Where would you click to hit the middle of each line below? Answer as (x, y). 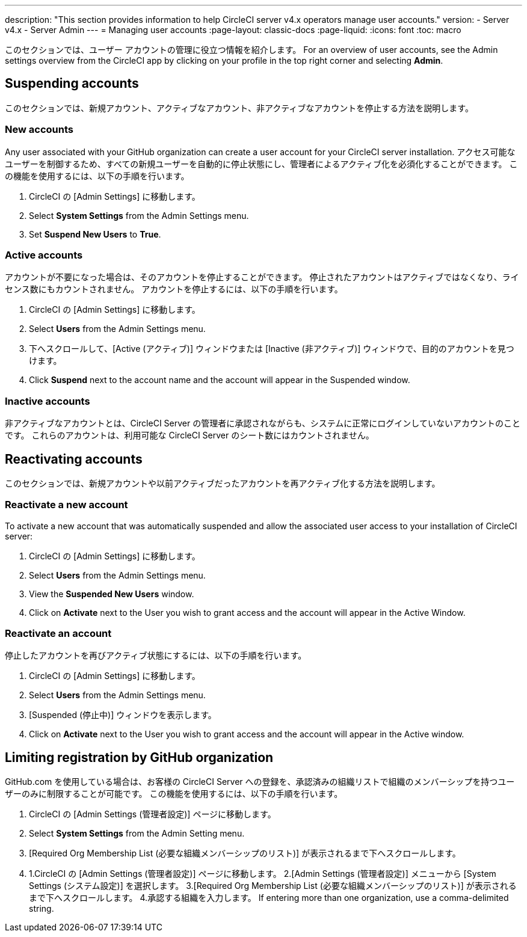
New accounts (39, 130)
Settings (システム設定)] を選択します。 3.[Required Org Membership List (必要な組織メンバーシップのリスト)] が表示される (273, 886)
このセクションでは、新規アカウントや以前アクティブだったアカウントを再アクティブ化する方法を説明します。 (223, 483)
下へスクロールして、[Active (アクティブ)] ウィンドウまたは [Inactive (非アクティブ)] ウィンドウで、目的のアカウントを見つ (272, 349)
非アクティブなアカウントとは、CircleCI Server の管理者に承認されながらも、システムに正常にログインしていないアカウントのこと (263, 423)
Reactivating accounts (74, 459)
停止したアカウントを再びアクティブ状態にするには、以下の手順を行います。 (156, 656)
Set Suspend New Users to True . (95, 234)
